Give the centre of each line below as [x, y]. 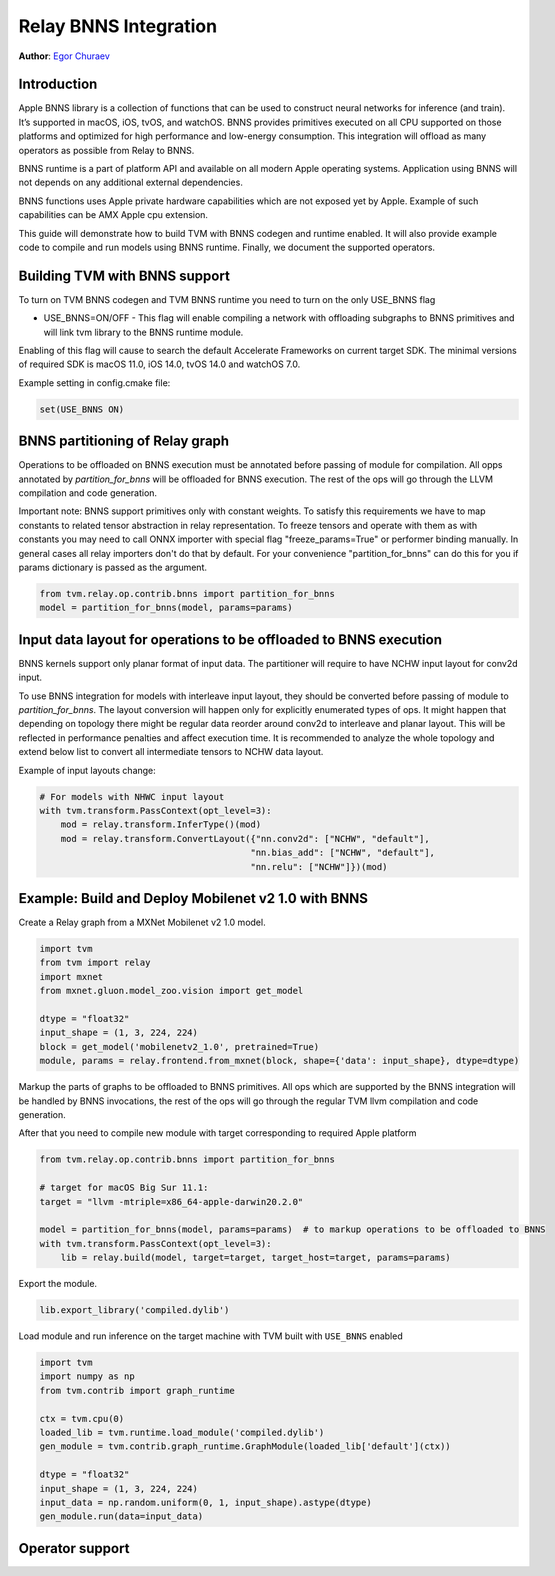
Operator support [74, 1548]
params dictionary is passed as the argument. [113, 567]
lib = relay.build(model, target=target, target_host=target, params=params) [256, 1258]
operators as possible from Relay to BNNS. [106, 150]
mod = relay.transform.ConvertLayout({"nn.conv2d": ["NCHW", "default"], [245, 838]
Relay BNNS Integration [118, 26]
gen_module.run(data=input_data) [121, 1516]
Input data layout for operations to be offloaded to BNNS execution [230, 639]
